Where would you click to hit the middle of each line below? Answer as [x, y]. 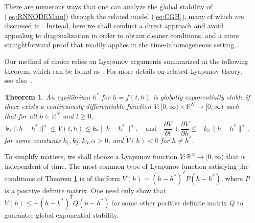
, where [232, 178]
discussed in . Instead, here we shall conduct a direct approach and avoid [114, 26]
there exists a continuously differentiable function [78, 106]
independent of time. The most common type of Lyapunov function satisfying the [127, 166]
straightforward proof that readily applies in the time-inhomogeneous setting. [120, 45]
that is [236, 156]
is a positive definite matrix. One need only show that [85, 190]
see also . [18, 80]
